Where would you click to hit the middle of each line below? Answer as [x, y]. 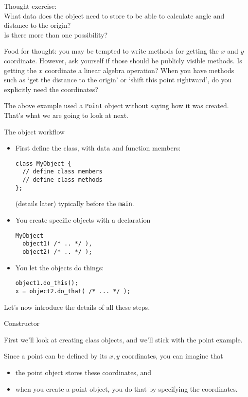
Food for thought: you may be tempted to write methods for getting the [111, 51]
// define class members [62, 172]
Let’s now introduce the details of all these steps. [77, 307]
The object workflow [34, 131]
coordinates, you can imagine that [172, 356]
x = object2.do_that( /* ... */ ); [73, 291]
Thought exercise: [30, 6]
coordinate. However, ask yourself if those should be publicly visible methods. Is [123, 60]
